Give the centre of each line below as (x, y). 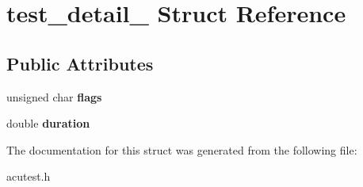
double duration (48, 123)
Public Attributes (80, 63)
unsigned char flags (54, 96)
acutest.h (29, 176)
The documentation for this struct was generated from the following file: (182, 149)
